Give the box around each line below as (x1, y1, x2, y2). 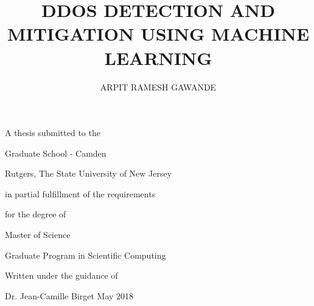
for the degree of (5, 208, 66, 220)
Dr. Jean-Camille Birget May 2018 (5, 289, 134, 302)
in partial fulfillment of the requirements (5, 187, 156, 200)
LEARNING (104, 45, 212, 70)
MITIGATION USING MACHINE (7, 21, 310, 46)
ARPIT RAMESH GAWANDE (100, 80, 217, 93)
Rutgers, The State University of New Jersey (5, 167, 172, 180)
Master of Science (5, 228, 71, 241)
